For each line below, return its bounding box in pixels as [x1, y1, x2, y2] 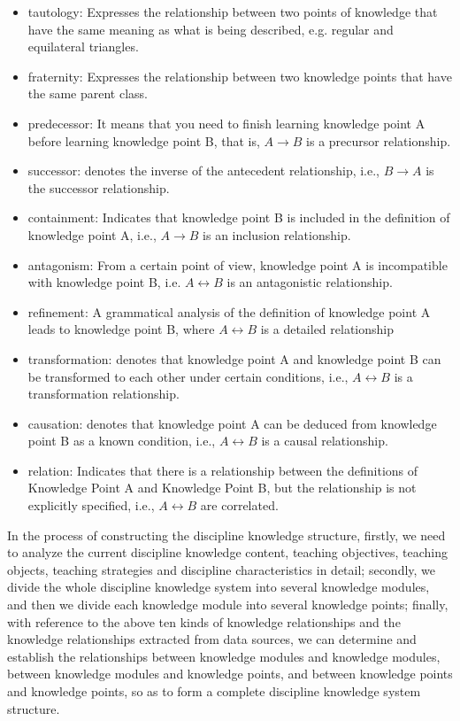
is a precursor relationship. [306, 131, 451, 150]
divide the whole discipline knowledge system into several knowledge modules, [7, 578, 430, 596]
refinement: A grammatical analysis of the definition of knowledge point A [27, 302, 431, 321]
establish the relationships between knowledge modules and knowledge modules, [7, 647, 441, 665]
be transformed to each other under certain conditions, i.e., [27, 367, 349, 385]
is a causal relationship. [261, 431, 388, 450]
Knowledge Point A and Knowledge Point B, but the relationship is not [27, 478, 417, 497]
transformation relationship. [27, 384, 180, 403]
